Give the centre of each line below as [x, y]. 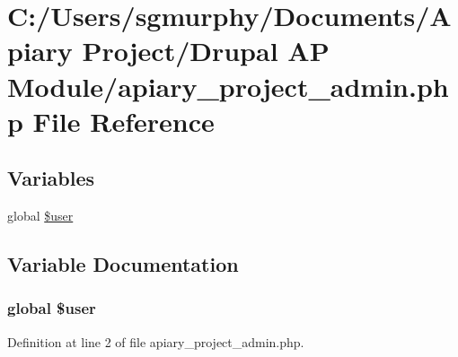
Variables [51, 178]
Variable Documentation [123, 264]
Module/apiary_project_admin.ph [228, 86]
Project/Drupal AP [206, 51]
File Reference [123, 121]
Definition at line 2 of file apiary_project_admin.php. [156, 341]
